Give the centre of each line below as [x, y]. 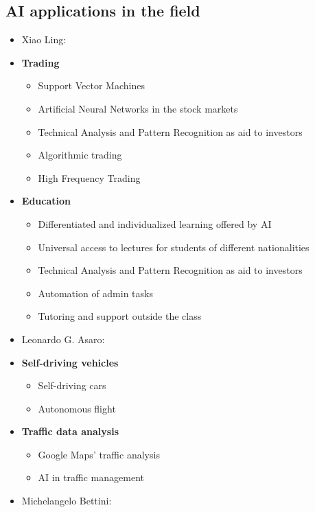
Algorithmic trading [80, 155]
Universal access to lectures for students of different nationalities [174, 247]
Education [46, 201]
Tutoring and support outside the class [120, 316]
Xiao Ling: [44, 39]
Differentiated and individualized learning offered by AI [155, 223]
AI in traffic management [91, 477]
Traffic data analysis [70, 431]
